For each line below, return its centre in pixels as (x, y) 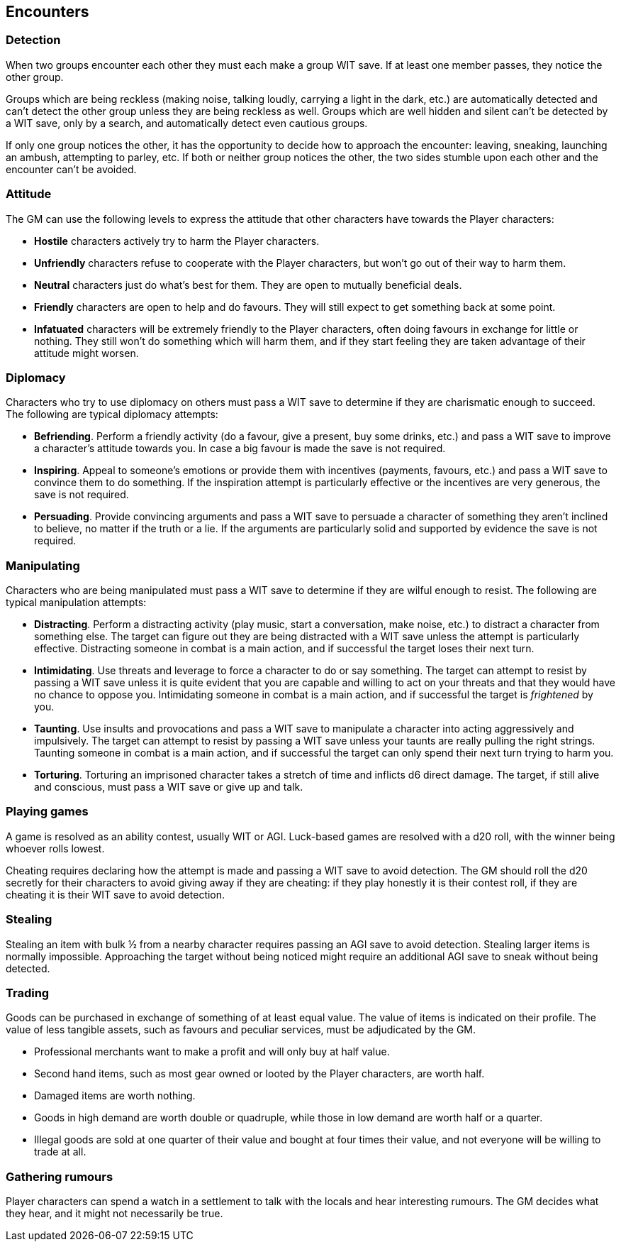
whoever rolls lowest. (55, 848)
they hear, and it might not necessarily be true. (114, 1214)
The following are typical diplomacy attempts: (112, 414)
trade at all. (60, 1152)
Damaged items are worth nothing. (115, 1096)
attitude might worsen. (86, 353)
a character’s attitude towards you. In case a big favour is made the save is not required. (240, 449)
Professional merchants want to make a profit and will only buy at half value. (212, 1052)
